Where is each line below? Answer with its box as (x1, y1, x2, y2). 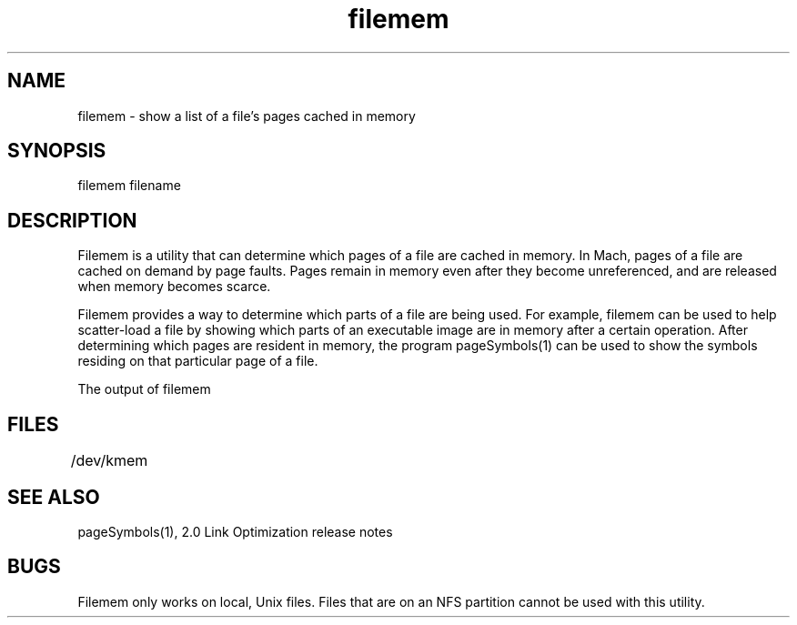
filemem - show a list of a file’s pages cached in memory (77, 107, 416, 124)
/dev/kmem (70, 451, 148, 470)
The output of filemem (77, 381, 211, 398)
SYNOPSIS (7, 139, 106, 163)
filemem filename (77, 177, 181, 194)
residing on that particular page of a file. (77, 353, 318, 369)
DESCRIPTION (7, 208, 137, 232)
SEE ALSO (7, 485, 100, 509)
